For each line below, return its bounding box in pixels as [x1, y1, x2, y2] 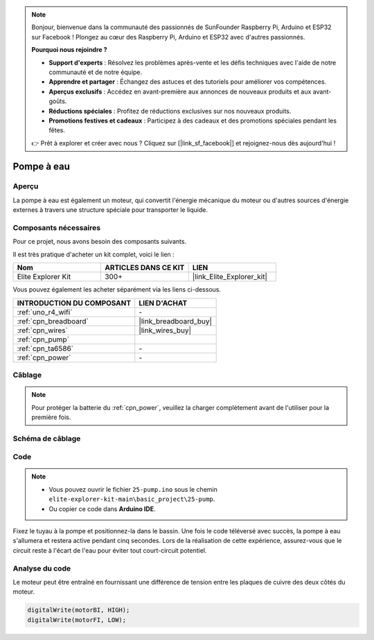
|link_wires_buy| [139, 326, 192, 335]
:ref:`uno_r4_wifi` [17, 307, 73, 317]
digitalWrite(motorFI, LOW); [27, 616, 127, 623]
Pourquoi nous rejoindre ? [31, 46, 107, 54]
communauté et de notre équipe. [48, 68, 143, 76]
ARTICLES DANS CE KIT [105, 263, 185, 273]
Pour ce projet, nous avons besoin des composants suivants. [12, 238, 187, 246]
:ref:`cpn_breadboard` [17, 316, 89, 326]
